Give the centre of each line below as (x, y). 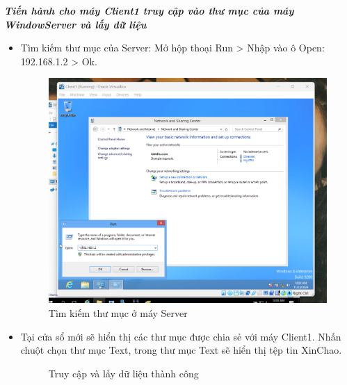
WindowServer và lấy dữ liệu (75, 24)
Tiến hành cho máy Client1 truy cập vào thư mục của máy (149, 10)
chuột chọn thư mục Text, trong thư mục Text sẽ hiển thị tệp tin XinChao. (181, 350)
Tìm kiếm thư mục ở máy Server (118, 312)
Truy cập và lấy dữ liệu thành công (123, 373)
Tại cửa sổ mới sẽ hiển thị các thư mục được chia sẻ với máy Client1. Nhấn (181, 336)
